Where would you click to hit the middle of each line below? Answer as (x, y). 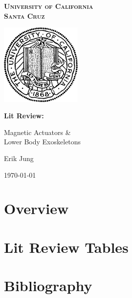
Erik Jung (19, 158)
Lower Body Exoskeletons (43, 142)
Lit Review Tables (66, 247)
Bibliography (48, 285)
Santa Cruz (24, 15)
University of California (49, 6)
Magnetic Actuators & (37, 132)
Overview (36, 208)
